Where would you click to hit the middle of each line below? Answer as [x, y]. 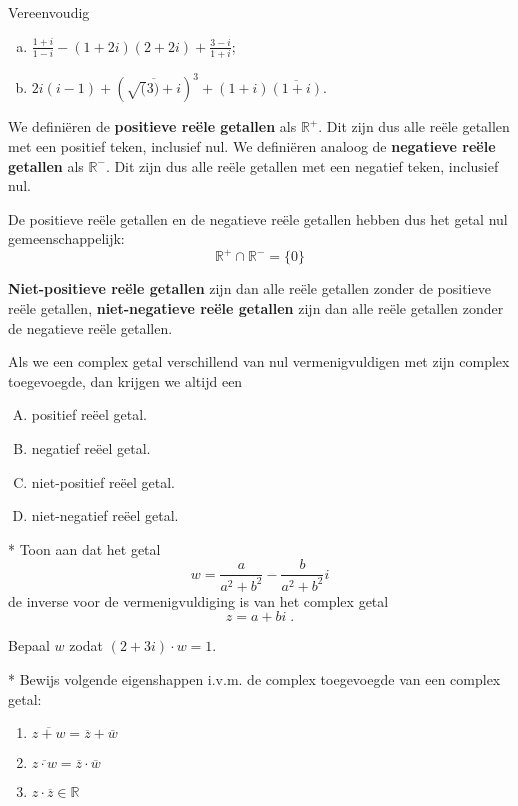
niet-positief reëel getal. [103, 481]
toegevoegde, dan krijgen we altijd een [125, 380]
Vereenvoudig [49, 12]
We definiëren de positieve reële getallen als [152, 126]
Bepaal [29, 645]
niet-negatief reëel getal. [105, 515]
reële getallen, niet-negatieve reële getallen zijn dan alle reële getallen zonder [256, 308]
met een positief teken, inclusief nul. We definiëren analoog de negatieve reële [252, 146]
